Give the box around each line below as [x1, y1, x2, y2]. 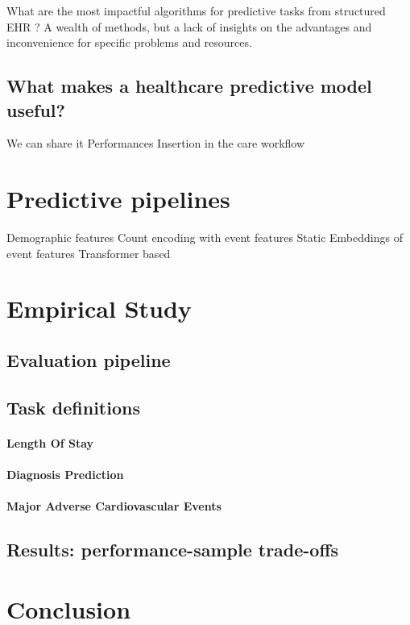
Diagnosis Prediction [6, 466, 124, 482]
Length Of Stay [6, 434, 94, 451]
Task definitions [6, 394, 140, 419]
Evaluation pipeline [6, 348, 171, 373]
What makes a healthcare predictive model [6, 73, 372, 98]
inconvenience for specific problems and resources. [6, 34, 252, 51]
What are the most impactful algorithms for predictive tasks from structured [6, 2, 386, 19]
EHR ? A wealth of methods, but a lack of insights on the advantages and [6, 18, 372, 35]
